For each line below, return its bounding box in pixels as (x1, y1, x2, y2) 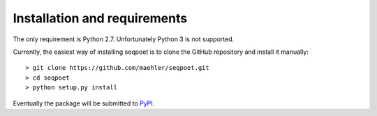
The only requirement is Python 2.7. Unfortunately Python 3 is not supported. (13, 35, 234, 43)
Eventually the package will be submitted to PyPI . (13, 99, 155, 108)
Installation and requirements (13, 10, 188, 26)
